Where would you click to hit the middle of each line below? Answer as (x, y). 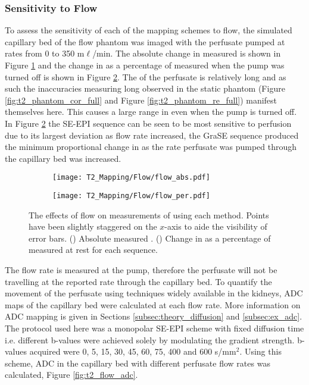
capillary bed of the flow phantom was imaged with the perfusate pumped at (145, 41)
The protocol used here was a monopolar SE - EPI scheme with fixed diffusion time (154, 328)
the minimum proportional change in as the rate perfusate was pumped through (151, 147)
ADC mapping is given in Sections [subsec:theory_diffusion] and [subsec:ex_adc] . (154, 316)
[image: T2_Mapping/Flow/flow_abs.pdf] (131, 178)
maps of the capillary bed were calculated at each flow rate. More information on (153, 304)
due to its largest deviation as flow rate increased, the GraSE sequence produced (152, 135)
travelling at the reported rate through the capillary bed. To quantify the (138, 281)
